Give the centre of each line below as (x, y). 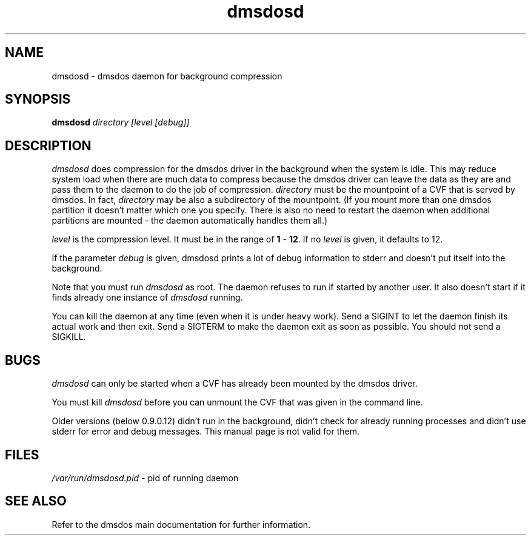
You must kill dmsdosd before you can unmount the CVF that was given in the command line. (237, 402)
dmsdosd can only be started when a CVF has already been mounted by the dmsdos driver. (235, 384)
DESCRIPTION (48, 145)
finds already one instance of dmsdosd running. (147, 298)
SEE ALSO (36, 501)
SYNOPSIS (38, 99)
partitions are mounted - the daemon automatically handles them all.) (190, 221)
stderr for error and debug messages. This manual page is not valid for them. (205, 432)
